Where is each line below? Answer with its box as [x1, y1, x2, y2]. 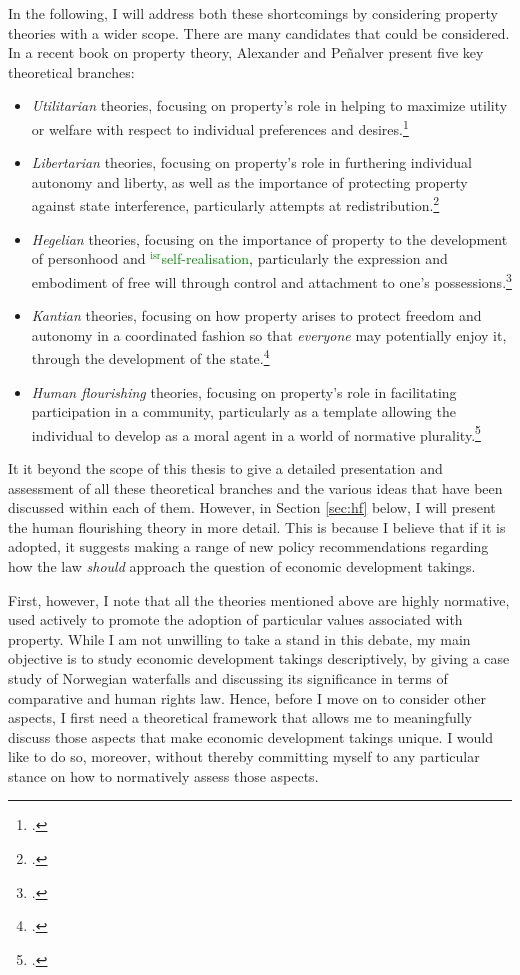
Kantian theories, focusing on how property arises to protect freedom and [31, 305, 482, 326]
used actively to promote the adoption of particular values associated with [8, 609, 463, 630]
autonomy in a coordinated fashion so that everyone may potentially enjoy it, [31, 324, 507, 345]
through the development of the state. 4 [31, 345, 270, 368]
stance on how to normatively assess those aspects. [8, 765, 319, 786]
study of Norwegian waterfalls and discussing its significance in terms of [8, 667, 448, 688]
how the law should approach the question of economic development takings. [8, 555, 476, 576]
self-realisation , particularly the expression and [161, 248, 448, 269]
